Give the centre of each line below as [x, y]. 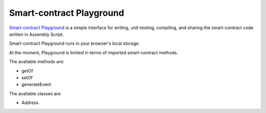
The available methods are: [37, 62]
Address [30, 103]
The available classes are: [35, 93]
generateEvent [36, 84]
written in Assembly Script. [36, 34]
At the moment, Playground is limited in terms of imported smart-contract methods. [94, 52]
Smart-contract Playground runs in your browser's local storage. [74, 43]
